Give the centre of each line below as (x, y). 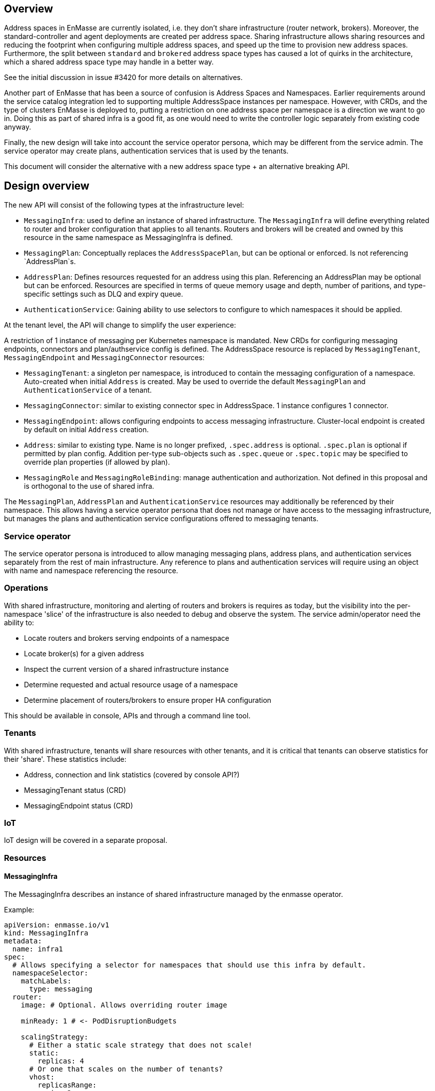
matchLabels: (46, 981)
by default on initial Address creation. (86, 430)
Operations (26, 588)
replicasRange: (67, 1085)
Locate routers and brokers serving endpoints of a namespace (127, 638)
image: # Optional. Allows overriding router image (124, 1005)
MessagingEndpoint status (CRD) (79, 805)
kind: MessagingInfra (46, 933)
